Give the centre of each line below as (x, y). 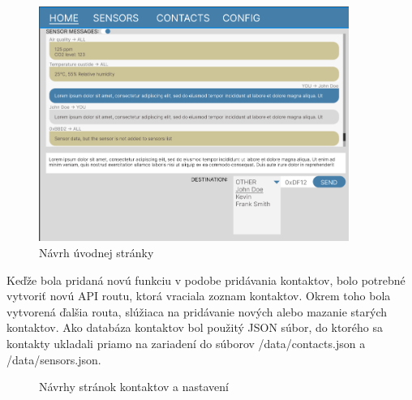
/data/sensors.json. (54, 359)
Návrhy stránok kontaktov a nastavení (134, 387)
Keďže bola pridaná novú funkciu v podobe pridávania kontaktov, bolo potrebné (206, 280)
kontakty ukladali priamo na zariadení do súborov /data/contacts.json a (186, 344)
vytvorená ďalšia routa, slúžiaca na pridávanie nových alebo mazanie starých (197, 311)
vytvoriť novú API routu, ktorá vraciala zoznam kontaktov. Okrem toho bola (199, 296)
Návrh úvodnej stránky (97, 253)
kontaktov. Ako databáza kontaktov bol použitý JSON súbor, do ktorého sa (195, 327)
